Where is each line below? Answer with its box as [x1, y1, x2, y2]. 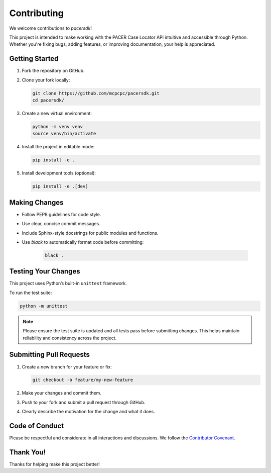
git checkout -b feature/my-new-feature [32, 377, 133, 383]
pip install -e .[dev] [32, 183, 88, 190]
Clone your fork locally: [22, 77, 70, 83]
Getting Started [9, 54, 59, 63]
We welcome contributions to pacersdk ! [9, 25, 92, 31]
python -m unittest [20, 303, 68, 309]
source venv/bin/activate [32, 131, 96, 137]
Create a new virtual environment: [22, 110, 92, 116]
